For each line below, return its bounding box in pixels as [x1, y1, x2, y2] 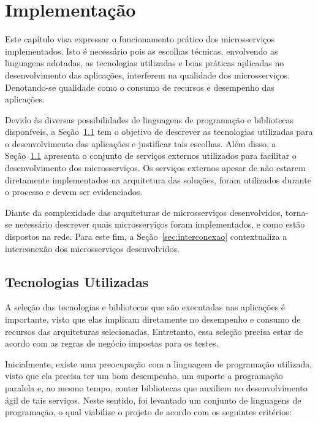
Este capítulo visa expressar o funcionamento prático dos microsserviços [5, 33, 275, 45]
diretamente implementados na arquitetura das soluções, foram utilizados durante [5, 173, 311, 186]
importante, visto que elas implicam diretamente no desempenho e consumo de [5, 313, 301, 326]
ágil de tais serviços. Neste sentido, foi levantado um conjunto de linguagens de [5, 393, 301, 406]
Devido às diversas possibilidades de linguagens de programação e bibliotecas [5, 113, 294, 126]
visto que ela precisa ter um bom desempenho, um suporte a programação [5, 369, 283, 382]
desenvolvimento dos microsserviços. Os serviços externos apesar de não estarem [5, 161, 306, 174]
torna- [285, 205, 309, 218]
